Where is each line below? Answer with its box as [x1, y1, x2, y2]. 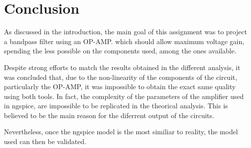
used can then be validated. [4, 136, 87, 147]
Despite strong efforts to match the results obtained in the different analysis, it [4, 62, 241, 72]
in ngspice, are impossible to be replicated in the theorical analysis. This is [4, 100, 228, 111]
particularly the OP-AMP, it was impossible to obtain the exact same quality [4, 81, 236, 92]
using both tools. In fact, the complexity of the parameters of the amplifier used [4, 91, 244, 101]
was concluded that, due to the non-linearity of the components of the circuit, [4, 72, 237, 82]
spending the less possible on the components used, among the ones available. [4, 46, 237, 56]
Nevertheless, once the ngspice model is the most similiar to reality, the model [4, 126, 238, 137]
